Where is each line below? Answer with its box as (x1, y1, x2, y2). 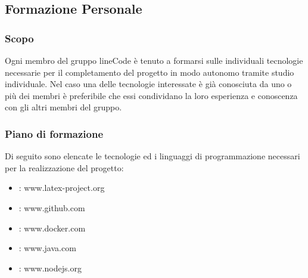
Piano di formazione (5, 126, 104, 141)
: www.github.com (18, 201, 85, 214)
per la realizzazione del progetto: (5, 161, 124, 174)
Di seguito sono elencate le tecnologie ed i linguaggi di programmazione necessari (5, 150, 300, 162)
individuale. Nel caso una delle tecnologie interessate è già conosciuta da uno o (5, 78, 292, 90)
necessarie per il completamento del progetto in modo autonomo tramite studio (5, 66, 294, 78)
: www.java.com (18, 242, 76, 254)
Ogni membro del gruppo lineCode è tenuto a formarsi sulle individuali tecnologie (5, 54, 303, 66)
